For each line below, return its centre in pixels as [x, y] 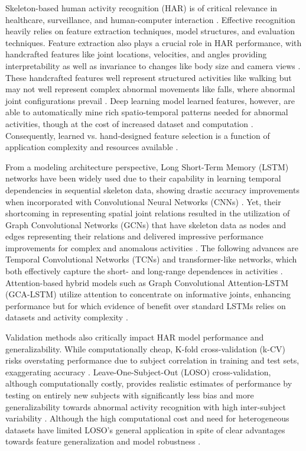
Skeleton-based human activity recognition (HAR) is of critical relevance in [141, 8]
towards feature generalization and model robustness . [103, 441]
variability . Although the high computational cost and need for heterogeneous [147, 418]
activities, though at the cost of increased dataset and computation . [129, 123]
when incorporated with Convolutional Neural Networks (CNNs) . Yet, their [143, 201]
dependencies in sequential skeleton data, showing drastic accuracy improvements [152, 189]
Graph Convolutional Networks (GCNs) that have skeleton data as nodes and [146, 224]
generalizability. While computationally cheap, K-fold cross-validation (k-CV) [145, 348]
